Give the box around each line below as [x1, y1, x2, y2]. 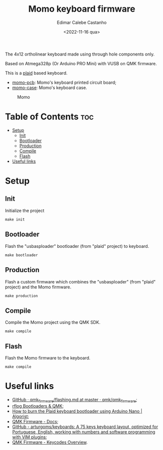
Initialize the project [5, 207, 45, 213]
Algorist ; [12, 413, 29, 419]
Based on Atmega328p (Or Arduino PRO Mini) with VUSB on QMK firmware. [5, 60, 157, 66]
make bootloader [5, 252, 38, 258]
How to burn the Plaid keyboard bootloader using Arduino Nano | [12, 408, 143, 414]
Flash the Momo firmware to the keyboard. [5, 355, 91, 361]
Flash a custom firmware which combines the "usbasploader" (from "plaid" [5, 279, 156, 284]
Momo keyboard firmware [28, 3, 135, 15]
